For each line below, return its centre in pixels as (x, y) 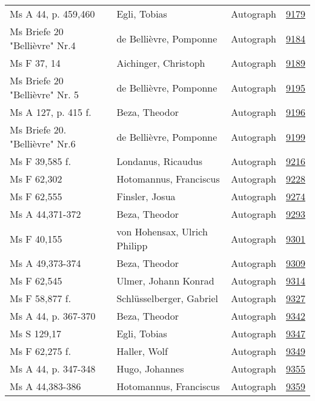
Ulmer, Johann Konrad (165, 281)
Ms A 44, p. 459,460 (52, 14)
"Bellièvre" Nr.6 (43, 143)
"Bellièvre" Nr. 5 (45, 94)
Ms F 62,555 (36, 196)
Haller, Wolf (142, 351)
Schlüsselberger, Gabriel (167, 298)
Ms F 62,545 (36, 281)
